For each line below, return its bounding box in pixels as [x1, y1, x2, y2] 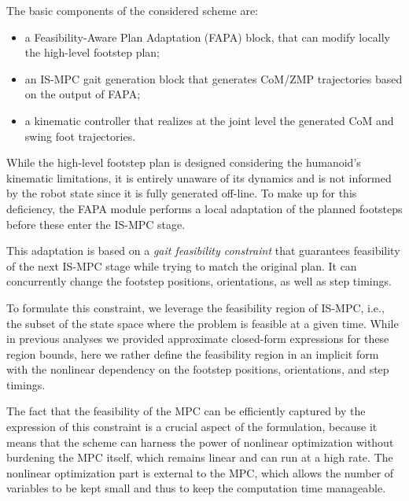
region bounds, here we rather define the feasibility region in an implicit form [6, 345, 379, 362]
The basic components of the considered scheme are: [6, 2, 258, 18]
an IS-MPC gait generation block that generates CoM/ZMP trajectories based [24, 70, 403, 87]
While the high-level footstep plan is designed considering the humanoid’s [6, 154, 361, 171]
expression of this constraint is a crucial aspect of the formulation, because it [6, 418, 378, 435]
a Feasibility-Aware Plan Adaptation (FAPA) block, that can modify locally [24, 28, 390, 45]
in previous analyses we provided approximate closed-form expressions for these [6, 330, 389, 347]
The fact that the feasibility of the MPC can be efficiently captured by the [6, 403, 366, 419]
